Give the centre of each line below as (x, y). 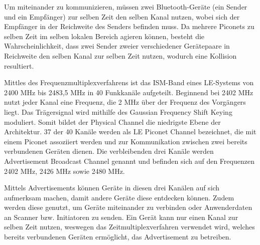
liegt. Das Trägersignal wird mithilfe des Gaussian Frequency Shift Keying (118, 111)
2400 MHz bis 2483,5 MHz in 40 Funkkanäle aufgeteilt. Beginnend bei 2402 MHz (129, 92)
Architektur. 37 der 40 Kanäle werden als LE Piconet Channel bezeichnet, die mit (130, 132)
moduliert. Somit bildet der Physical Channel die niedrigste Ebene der (112, 121)
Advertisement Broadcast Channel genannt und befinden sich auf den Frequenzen (129, 161)
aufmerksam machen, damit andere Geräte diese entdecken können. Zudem (119, 197)
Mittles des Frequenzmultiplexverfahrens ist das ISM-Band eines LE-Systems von (129, 82)
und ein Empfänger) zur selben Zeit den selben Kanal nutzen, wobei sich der (122, 16)
